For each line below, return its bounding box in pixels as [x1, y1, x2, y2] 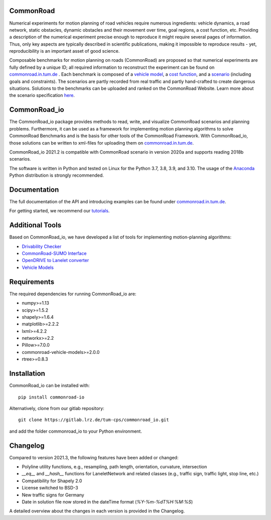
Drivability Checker [22, 243, 62, 249]
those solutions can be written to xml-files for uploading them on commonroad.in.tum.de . [9, 140, 194, 146]
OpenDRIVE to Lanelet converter [22, 257, 89, 264]
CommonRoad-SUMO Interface [22, 250, 87, 256]
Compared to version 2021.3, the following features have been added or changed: [9, 454, 179, 460]
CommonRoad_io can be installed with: [9, 382, 90, 388]
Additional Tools [9, 221, 62, 229]
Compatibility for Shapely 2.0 [22, 477, 82, 484]
